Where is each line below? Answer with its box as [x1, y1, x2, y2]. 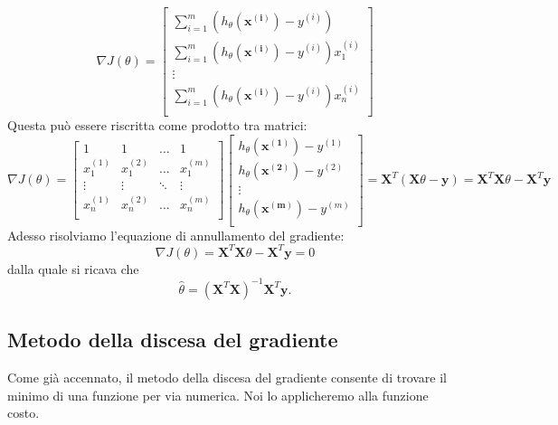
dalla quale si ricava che [7, 259, 139, 278]
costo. [7, 403, 40, 422]
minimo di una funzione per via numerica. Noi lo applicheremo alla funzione [7, 385, 429, 404]
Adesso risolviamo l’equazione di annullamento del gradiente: [7, 225, 345, 244]
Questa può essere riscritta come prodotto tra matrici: [7, 115, 307, 134]
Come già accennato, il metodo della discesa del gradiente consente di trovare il [7, 368, 448, 387]
